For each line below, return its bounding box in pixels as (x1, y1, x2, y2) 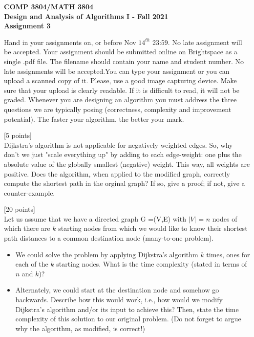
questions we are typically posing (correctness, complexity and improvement (4, 104, 232, 114)
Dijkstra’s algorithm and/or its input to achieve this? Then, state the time (15, 304, 239, 314)
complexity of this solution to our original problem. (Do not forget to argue (15, 314, 241, 324)
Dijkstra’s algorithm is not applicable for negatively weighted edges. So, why (4, 139, 233, 150)
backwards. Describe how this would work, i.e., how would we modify (15, 294, 223, 305)
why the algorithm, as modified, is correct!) (15, 323, 145, 333)
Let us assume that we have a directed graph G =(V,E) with (4, 213, 186, 224)
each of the (15, 259, 48, 269)
